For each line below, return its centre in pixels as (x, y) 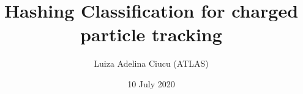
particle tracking (151, 34)
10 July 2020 (151, 83)
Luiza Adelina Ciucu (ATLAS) (151, 63)
